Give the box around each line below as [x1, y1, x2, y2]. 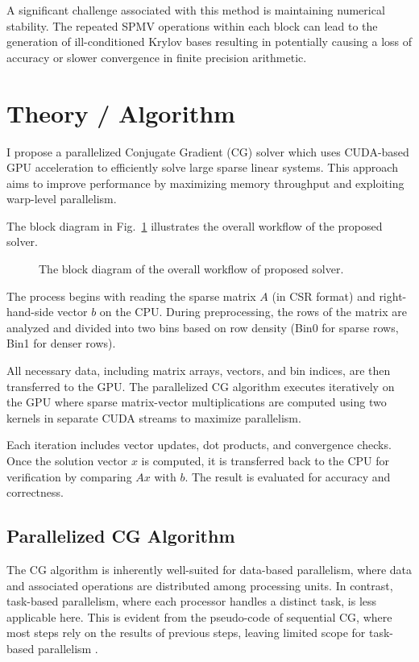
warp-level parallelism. [6, 190, 117, 207]
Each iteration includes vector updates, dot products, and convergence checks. [6, 436, 392, 453]
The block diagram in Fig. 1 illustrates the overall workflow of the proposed [6, 217, 383, 234]
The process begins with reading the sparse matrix [6, 287, 256, 304]
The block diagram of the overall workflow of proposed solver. [39, 260, 344, 277]
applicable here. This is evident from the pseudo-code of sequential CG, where [6, 608, 392, 625]
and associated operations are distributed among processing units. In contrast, [6, 577, 393, 593]
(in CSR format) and [272, 287, 375, 304]
